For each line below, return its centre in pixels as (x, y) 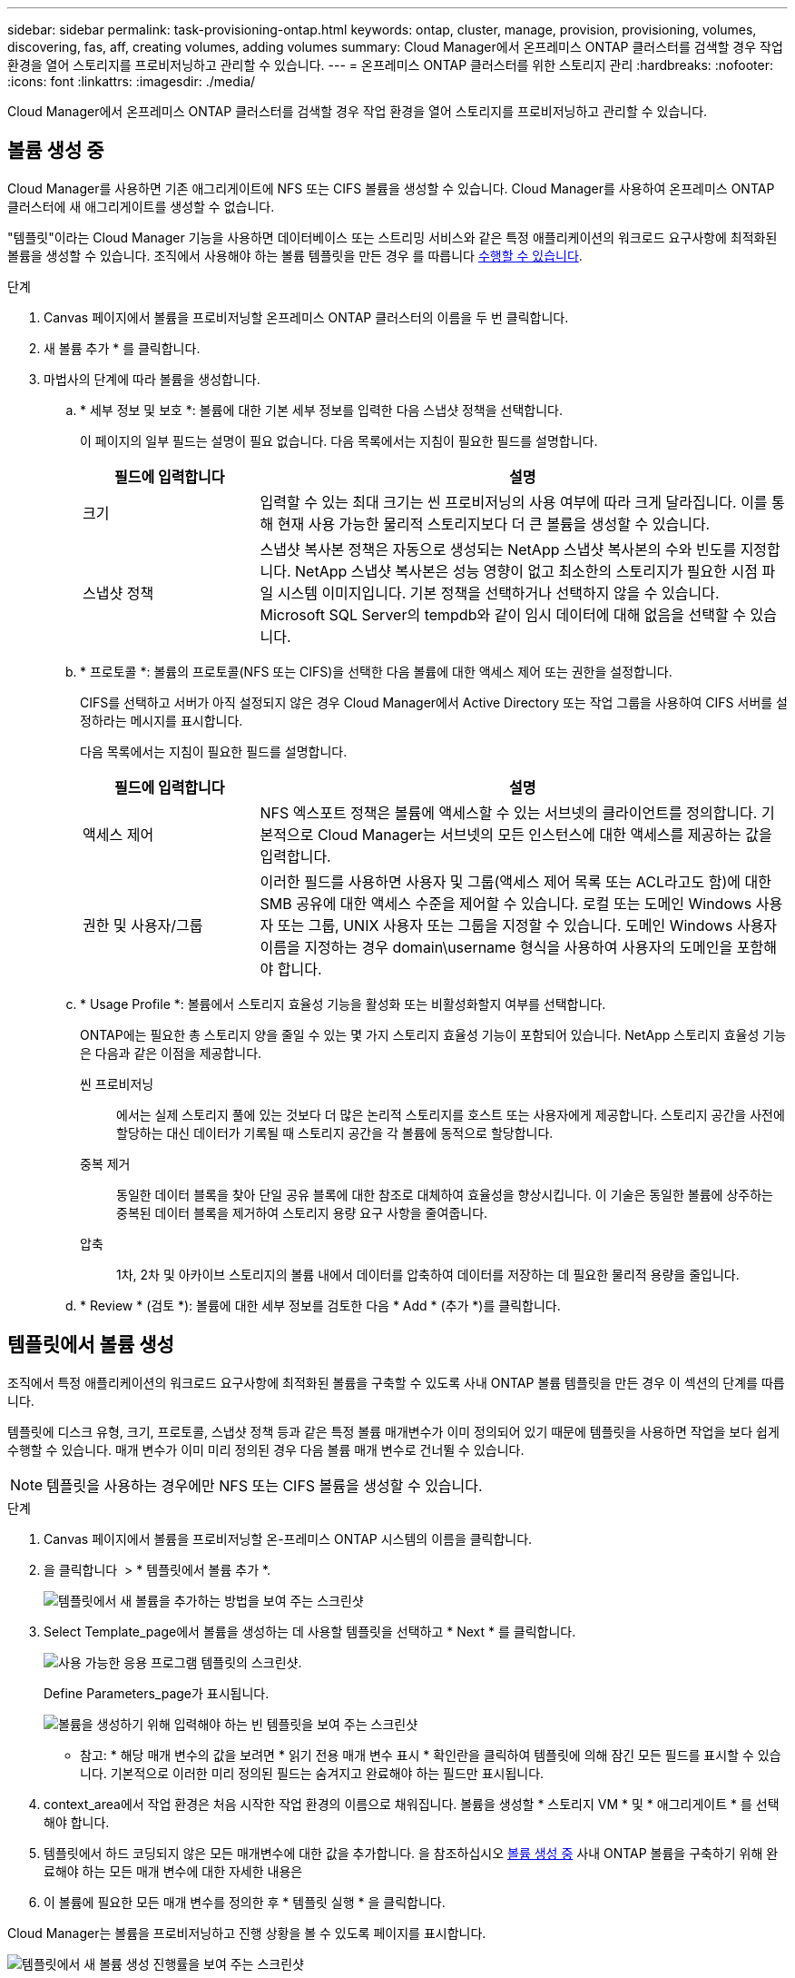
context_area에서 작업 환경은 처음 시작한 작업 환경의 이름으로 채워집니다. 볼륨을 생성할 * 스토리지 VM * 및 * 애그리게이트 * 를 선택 (412, 1804)
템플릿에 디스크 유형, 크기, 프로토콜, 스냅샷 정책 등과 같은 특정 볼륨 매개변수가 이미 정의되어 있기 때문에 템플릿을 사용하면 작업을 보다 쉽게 (393, 1431)
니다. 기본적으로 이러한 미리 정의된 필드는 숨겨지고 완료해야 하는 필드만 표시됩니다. (312, 1773)
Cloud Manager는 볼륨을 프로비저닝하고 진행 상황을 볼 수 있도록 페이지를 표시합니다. (247, 1933)
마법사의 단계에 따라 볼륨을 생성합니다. (152, 379)
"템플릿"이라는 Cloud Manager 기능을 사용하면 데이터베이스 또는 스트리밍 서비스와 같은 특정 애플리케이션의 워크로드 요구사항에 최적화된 (393, 237)
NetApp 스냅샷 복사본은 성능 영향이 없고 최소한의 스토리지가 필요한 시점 (526, 571)
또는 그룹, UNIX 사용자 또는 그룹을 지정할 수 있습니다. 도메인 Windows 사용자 (527, 925)
